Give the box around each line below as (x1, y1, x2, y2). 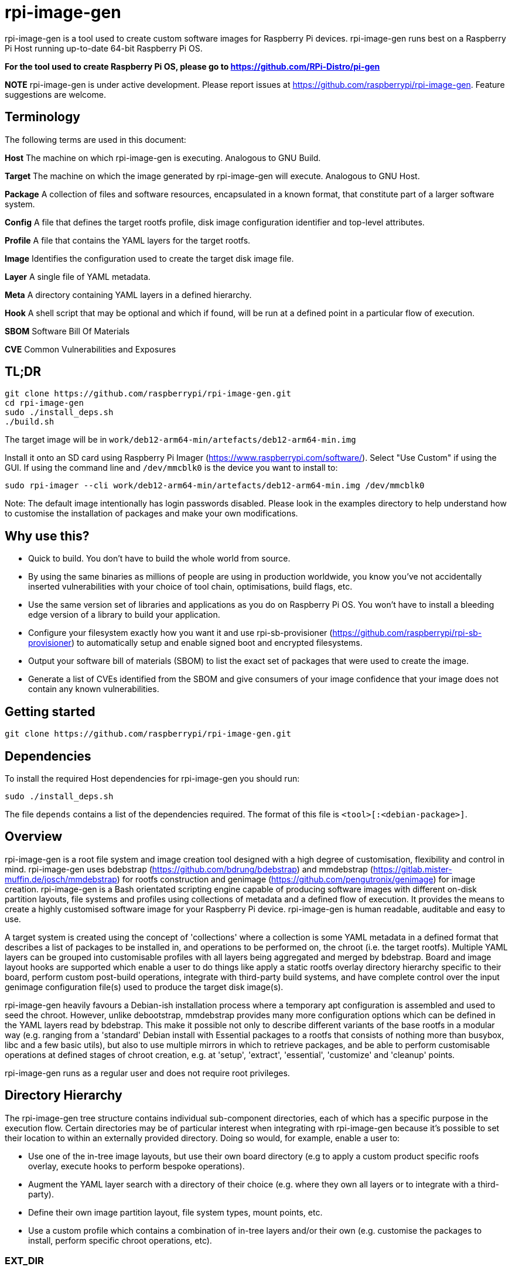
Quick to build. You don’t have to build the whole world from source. (28, 553, 291, 564)
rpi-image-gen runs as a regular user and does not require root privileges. (5, 1067, 290, 1078)
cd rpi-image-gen (5, 398, 84, 408)
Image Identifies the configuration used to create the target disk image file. (5, 253, 294, 263)
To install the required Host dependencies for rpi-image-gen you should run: (5, 773, 300, 783)
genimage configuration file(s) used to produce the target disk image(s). (5, 981, 284, 992)
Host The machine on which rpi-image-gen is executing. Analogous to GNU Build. (5, 152, 321, 163)
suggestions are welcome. (5, 89, 106, 100)
